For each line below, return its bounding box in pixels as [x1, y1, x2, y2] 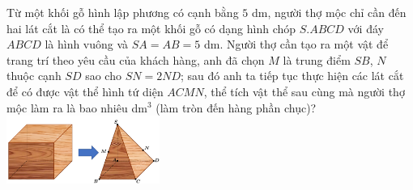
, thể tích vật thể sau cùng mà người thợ [203, 82, 405, 99]
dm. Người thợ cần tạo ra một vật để [203, 36, 389, 53]
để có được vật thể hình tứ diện [6, 82, 164, 99]
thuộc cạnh [6, 67, 62, 84]
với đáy [347, 19, 384, 36]
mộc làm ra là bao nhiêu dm [6, 99, 147, 116]
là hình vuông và [45, 36, 129, 53]
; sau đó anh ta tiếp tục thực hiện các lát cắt [181, 67, 404, 84]
